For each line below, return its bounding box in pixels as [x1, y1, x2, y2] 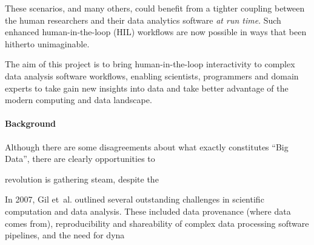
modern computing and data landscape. [5, 93, 152, 106]
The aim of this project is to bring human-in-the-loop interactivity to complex [5, 58, 295, 70]
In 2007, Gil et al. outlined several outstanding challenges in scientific [5, 193, 264, 206]
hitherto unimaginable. [5, 37, 90, 50]
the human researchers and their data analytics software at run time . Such [5, 13, 281, 26]
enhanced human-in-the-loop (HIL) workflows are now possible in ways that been [5, 25, 307, 38]
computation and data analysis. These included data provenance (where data [5, 204, 291, 217]
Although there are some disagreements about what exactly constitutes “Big [5, 140, 289, 153]
